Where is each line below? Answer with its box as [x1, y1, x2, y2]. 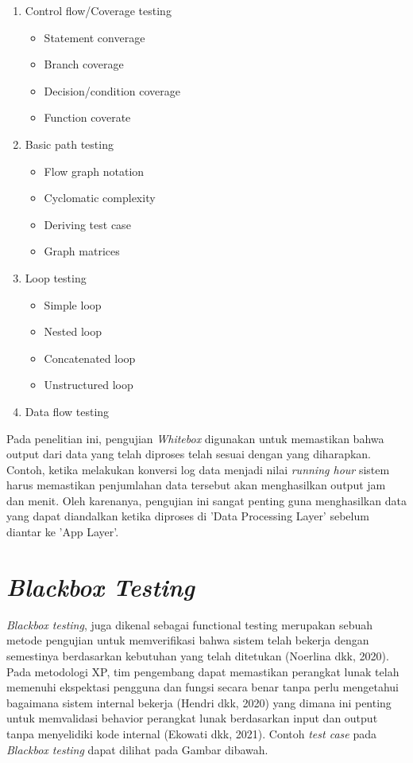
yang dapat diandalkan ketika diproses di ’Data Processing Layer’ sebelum [6, 508, 369, 524]
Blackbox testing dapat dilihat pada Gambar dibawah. [6, 741, 268, 757]
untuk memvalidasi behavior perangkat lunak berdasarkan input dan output [6, 710, 378, 726]
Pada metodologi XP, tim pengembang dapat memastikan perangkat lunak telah [6, 663, 399, 679]
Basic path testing [25, 135, 114, 152]
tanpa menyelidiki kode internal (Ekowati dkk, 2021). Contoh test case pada [6, 725, 376, 742]
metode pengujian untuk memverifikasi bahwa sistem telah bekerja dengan [6, 632, 369, 648]
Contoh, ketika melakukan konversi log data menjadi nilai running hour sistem [6, 461, 390, 477]
